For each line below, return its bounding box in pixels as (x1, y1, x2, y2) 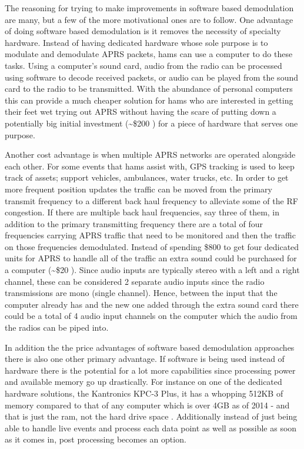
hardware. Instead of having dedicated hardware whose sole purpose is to (5, 36, 268, 48)
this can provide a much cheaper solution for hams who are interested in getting (5, 94, 293, 106)
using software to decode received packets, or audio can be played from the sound (5, 71, 298, 83)
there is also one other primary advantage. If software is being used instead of (5, 352, 285, 365)
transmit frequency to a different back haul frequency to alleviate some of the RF (5, 194, 298, 207)
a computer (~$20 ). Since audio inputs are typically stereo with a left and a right (5, 264, 300, 276)
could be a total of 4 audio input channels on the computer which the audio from (5, 310, 298, 322)
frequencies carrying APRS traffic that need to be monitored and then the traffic (5, 229, 296, 241)
